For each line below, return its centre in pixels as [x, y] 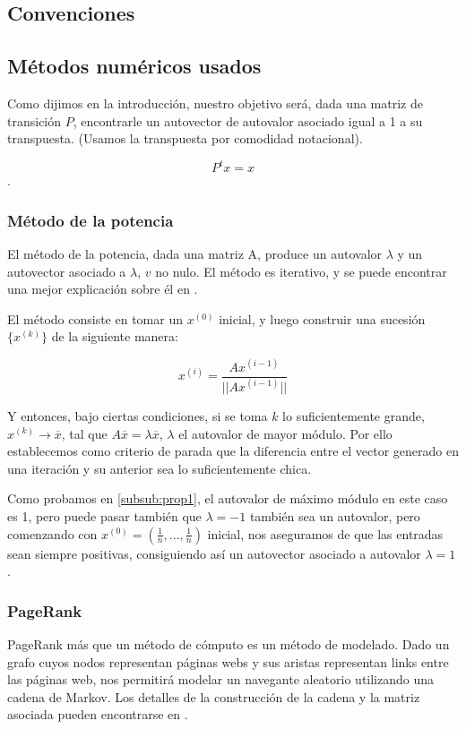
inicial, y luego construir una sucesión [322, 318]
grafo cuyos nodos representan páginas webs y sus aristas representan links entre [228, 661]
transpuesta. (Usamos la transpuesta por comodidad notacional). [185, 138]
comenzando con [52, 533]
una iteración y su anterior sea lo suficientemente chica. [160, 468]
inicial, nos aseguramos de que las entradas [325, 533]
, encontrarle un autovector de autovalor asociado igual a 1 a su [248, 120]
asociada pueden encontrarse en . [98, 714]
